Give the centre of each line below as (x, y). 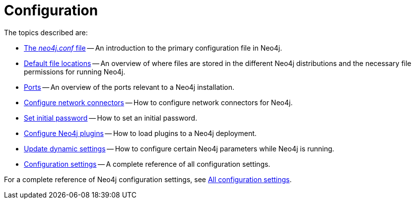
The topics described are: (46, 32)
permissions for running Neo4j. (75, 71)
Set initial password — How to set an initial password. (111, 118)
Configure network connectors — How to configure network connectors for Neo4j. (158, 102)
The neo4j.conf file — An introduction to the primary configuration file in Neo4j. (153, 48)
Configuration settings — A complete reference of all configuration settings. (147, 164)
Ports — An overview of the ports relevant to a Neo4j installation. (129, 87)
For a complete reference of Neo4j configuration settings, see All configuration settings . (148, 179)
